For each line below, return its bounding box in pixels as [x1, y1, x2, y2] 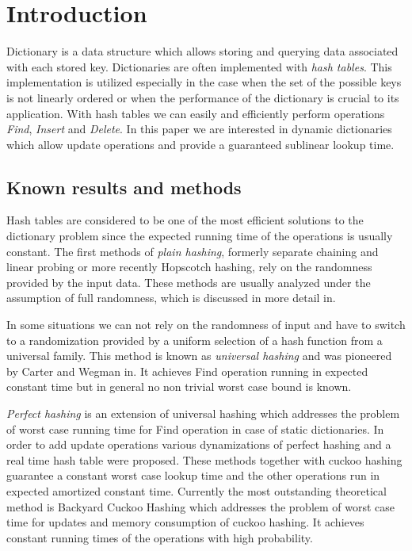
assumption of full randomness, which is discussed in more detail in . [6, 289, 336, 306]
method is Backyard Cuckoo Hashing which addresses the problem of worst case [6, 498, 395, 515]
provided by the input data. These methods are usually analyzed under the [6, 274, 371, 290]
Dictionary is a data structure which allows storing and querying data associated [6, 43, 399, 59]
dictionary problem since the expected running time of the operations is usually [6, 228, 393, 244]
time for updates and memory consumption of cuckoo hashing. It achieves [6, 514, 364, 530]
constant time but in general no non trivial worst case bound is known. [6, 378, 352, 395]
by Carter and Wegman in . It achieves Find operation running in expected [6, 362, 368, 379]
